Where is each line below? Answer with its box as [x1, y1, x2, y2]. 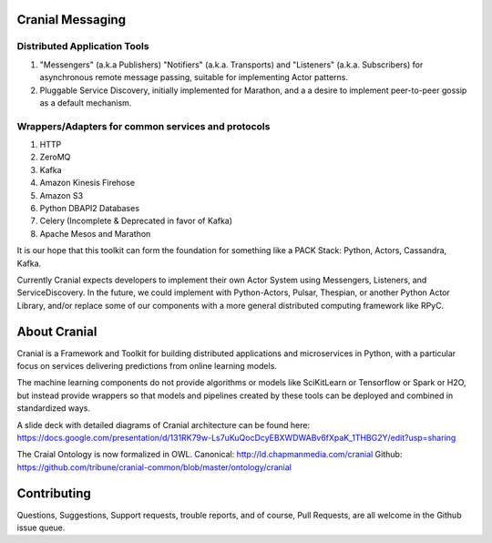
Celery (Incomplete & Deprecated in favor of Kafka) [39, 215, 232, 227]
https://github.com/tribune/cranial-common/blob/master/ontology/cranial [16, 461, 292, 473]
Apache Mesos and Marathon [39, 228, 151, 239]
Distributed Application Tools [16, 40, 149, 53]
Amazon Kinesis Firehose [39, 178, 136, 189]
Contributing [16, 486, 91, 501]
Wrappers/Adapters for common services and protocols [16, 119, 271, 132]
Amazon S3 [39, 190, 84, 200]
